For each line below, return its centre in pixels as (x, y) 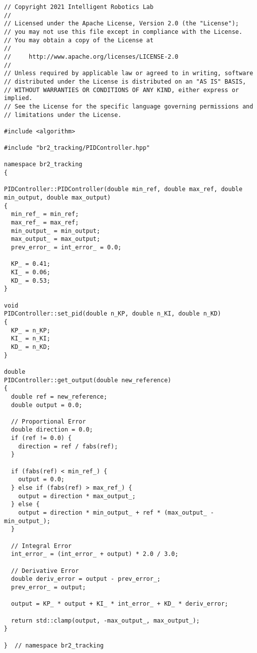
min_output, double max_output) (57, 198)
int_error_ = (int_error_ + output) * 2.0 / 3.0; (95, 554)
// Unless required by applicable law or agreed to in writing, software (129, 73)
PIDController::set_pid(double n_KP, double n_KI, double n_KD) (113, 314)
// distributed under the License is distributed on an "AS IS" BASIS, (125, 81)
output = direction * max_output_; (77, 496)
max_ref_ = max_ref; (45, 223)
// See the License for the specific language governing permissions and (129, 106)
